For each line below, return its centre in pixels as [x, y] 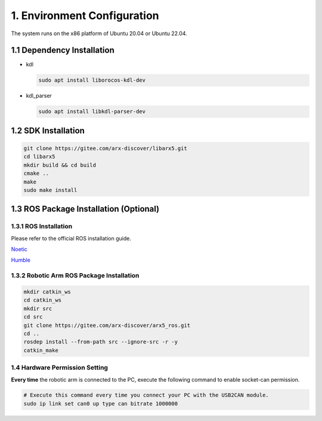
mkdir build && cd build [60, 165]
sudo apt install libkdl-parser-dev [92, 112]
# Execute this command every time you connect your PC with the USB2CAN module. [146, 395]
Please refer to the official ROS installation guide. [71, 238]
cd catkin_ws [43, 300]
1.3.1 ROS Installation [42, 227]
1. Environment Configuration [85, 16]
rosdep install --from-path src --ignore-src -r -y [101, 342]
